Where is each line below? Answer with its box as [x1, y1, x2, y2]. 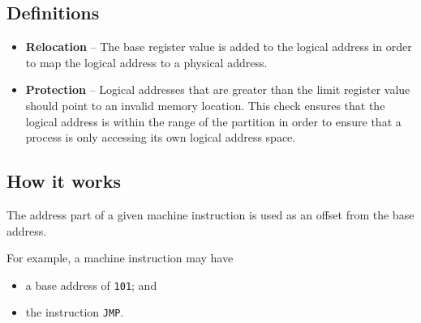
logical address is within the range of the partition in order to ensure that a [25, 113, 402, 130]
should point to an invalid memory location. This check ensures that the [25, 96, 385, 113]
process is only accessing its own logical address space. [25, 129, 296, 146]
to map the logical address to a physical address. [25, 53, 268, 70]
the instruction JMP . [25, 304, 124, 321]
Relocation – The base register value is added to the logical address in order [25, 38, 412, 55]
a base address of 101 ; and [25, 276, 157, 293]
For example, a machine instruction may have [6, 249, 234, 266]
